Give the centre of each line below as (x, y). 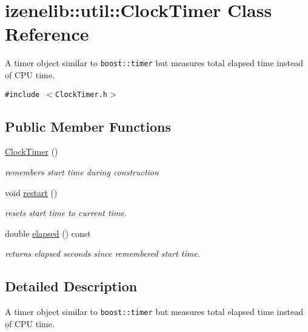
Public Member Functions (88, 126)
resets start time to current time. (66, 213)
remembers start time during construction (82, 172)
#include (22, 94)
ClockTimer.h (81, 94)
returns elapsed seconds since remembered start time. (102, 253)
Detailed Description (71, 286)
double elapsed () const (48, 233)
